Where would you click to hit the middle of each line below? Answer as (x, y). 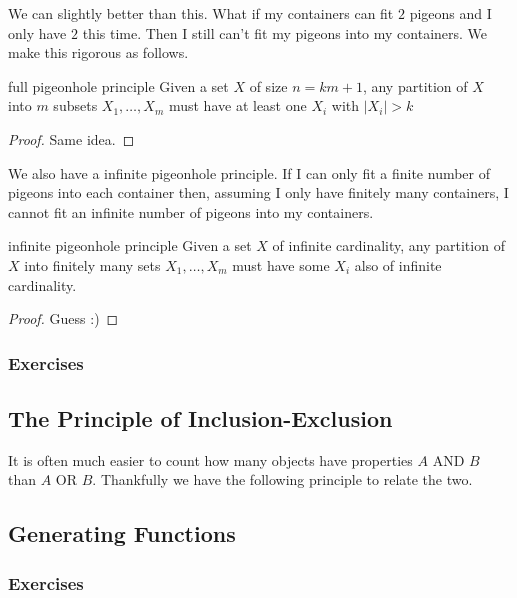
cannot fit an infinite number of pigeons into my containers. (191, 211)
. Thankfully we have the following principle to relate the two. (282, 479)
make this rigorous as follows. (98, 52)
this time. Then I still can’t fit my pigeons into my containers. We (285, 32)
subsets (75, 105)
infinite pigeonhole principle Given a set (130, 245)
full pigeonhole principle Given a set (118, 85)
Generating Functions (122, 533)
